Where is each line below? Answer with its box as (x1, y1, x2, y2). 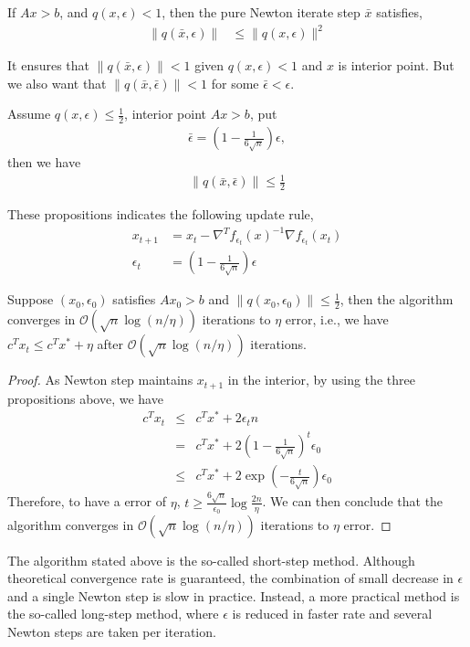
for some (211, 73, 259, 92)
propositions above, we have (7, 388, 163, 408)
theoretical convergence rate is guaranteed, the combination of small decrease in (7, 568, 454, 588)
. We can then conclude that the (262, 492, 444, 511)
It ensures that (7, 56, 90, 75)
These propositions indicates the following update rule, (7, 205, 314, 224)
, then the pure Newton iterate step (162, 3, 360, 21)
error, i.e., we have (285, 310, 389, 329)
